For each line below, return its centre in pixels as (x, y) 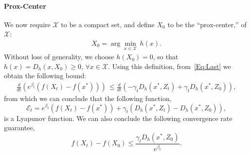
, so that (166, 57)
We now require (27, 24)
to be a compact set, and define (108, 24)
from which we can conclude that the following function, (88, 98)
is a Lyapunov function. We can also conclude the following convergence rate (118, 118)
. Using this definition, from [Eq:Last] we (170, 66)
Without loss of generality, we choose (59, 57)
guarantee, (19, 128)
